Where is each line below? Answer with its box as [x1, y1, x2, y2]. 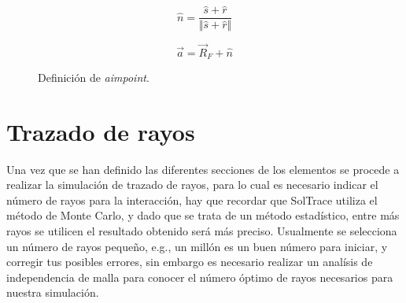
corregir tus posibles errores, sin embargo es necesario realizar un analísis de [6, 253, 373, 270]
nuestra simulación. [6, 284, 99, 301]
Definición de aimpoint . [38, 68, 149, 85]
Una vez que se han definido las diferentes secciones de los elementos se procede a [6, 161, 400, 177]
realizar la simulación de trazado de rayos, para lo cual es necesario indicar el [6, 176, 378, 193]
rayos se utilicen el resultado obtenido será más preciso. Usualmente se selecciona [6, 223, 397, 239]
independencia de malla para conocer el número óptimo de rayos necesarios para [6, 268, 393, 285]
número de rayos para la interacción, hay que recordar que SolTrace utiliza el [6, 191, 378, 208]
